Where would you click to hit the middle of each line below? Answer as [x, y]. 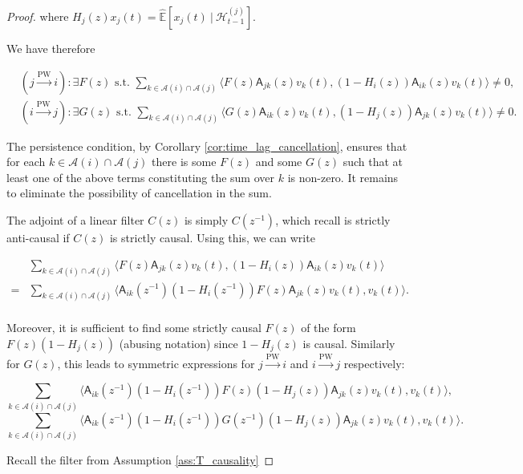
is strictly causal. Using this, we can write [212, 238]
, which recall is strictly [333, 220]
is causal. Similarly [349, 344]
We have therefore [51, 48]
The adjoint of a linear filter [75, 220]
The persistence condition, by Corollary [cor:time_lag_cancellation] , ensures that [207, 146]
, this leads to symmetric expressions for [156, 363]
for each [26, 162]
